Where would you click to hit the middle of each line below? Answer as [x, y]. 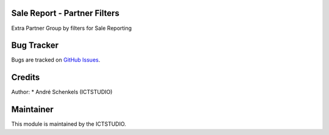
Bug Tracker [35, 46]
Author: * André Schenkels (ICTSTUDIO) [62, 92]
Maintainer [33, 110]
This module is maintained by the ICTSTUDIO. [69, 124]
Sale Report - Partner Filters [65, 13]
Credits [26, 77]
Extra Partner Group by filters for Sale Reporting [72, 28]
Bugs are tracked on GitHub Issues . [56, 60]
